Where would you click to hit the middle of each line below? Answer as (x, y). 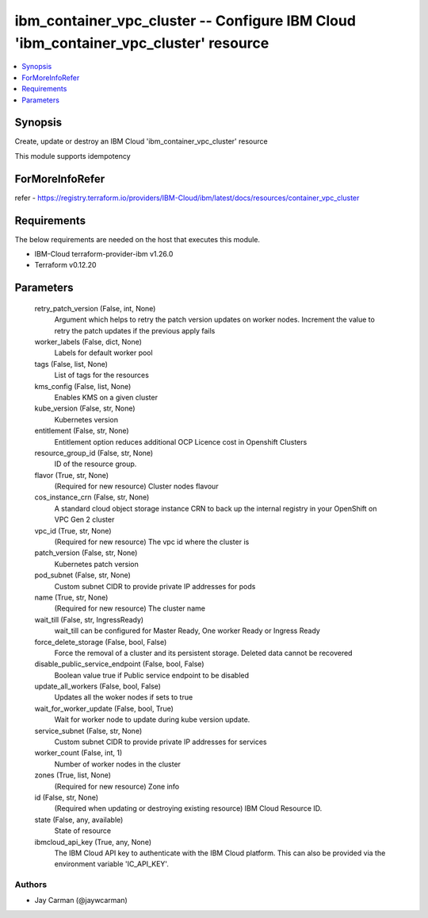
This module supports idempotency (73, 156)
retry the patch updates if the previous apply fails (135, 330)
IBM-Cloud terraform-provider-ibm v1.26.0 (104, 254)
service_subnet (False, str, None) (88, 731)
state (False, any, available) (79, 820)
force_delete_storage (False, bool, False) (101, 642)
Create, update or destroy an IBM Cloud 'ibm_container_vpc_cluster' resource (141, 141)
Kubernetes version (86, 419)
